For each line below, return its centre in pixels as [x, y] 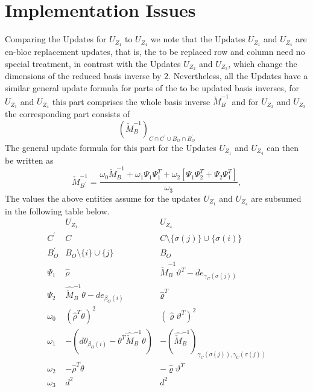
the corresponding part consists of [68, 114]
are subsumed [276, 198]
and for [245, 101]
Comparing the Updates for [56, 39]
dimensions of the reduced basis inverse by [83, 76]
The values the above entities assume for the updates [103, 198]
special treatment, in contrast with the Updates [93, 63]
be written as [29, 160]
